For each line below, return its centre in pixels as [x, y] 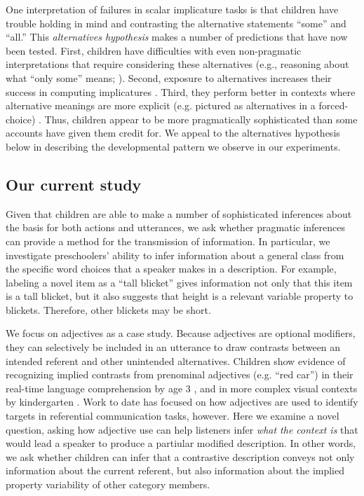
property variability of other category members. [108, 484]
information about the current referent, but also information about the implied [175, 470]
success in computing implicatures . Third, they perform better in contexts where [181, 91]
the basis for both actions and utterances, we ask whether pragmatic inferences [176, 227]
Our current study [74, 184]
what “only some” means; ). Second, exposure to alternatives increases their [169, 77]
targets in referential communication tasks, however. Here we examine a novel [173, 416]
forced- [333, 105]
